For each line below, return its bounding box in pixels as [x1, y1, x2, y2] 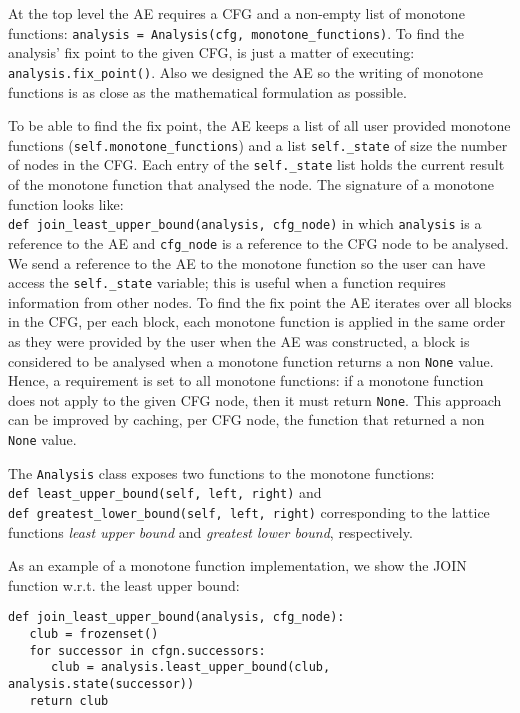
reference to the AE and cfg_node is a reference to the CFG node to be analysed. [8, 232, 509, 253]
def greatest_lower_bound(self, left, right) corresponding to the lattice [8, 502, 490, 522]
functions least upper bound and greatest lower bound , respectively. [8, 521, 413, 542]
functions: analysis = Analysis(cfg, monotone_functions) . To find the [8, 22, 464, 43]
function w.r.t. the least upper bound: [8, 574, 240, 595]
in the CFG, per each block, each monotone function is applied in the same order [8, 311, 506, 332]
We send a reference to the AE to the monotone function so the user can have [8, 252, 486, 273]
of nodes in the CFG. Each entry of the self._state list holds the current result [8, 154, 505, 175]
